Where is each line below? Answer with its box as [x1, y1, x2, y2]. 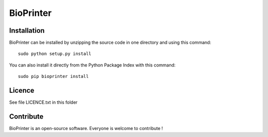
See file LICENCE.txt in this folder [9, 99, 78, 105]
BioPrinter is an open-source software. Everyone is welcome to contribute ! [9, 126, 163, 132]
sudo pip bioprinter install [18, 73, 89, 79]
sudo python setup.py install [18, 51, 92, 57]
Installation [9, 26, 45, 35]
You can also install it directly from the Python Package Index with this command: [9, 62, 176, 68]
